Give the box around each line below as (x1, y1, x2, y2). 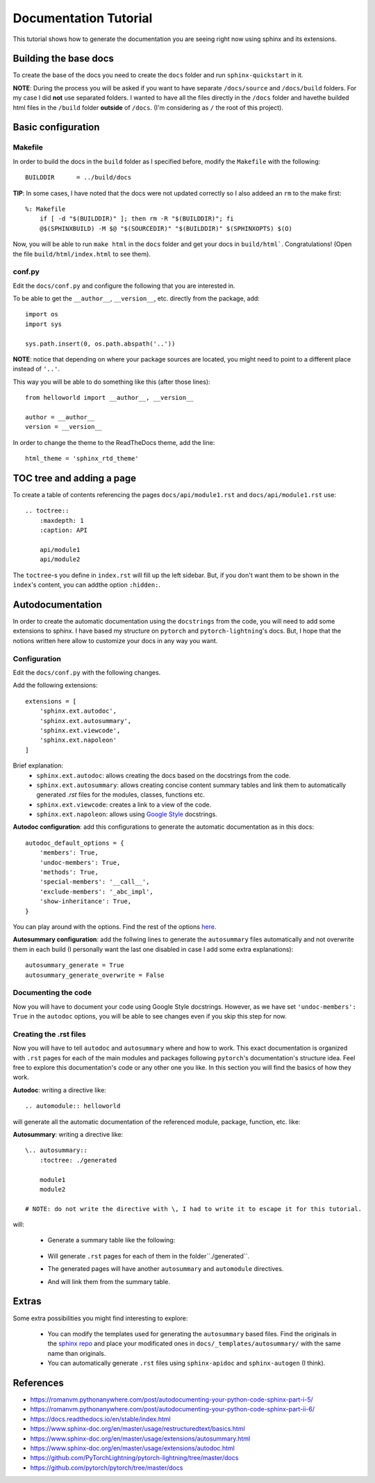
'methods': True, (39, 868, 99, 876)
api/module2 (39, 556, 81, 563)
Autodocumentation (12, 599, 102, 610)
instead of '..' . (12, 365, 60, 373)
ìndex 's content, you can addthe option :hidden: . (12, 581, 161, 589)
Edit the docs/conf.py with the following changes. (12, 668, 161, 676)
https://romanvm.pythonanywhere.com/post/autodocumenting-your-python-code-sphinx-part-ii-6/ (30, 1405, 315, 1413)
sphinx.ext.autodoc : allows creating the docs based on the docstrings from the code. (36, 771, 291, 779)
